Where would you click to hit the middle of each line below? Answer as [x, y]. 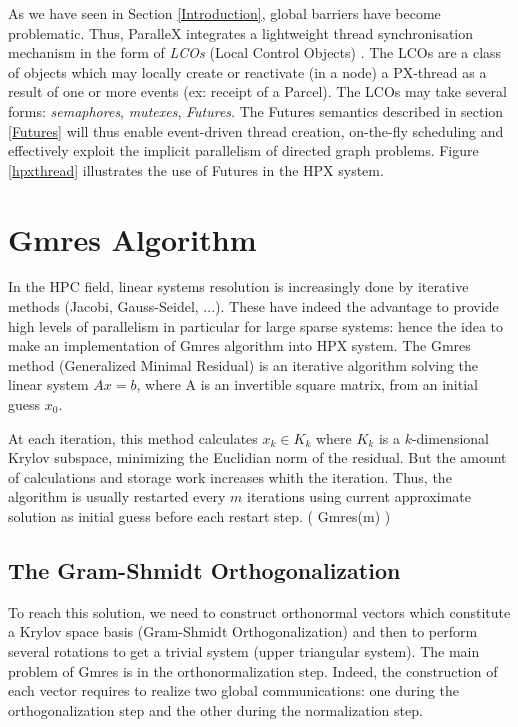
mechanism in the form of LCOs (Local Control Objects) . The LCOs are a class [255, 52]
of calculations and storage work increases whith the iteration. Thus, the [230, 476]
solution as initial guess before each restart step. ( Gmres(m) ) [199, 516]
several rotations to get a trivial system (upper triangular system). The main [244, 650]
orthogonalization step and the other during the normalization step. [215, 709]
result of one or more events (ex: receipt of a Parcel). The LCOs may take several [257, 91]
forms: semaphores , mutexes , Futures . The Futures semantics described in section [256, 110]
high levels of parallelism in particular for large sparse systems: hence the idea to [256, 325]
